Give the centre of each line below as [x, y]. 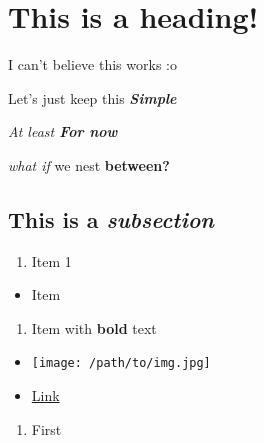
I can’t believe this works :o [92, 64]
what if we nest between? [89, 164]
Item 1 [51, 260]
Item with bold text [94, 327]
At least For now [63, 131]
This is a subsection [111, 218]
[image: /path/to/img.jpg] [121, 363]
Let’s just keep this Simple [92, 97]
